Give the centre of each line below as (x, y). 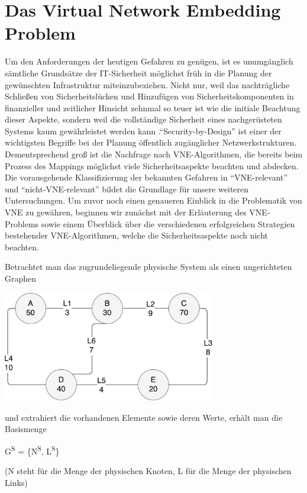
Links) (16, 482)
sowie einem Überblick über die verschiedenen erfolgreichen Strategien (168, 223)
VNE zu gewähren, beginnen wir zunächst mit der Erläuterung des (126, 212)
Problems (22, 223)
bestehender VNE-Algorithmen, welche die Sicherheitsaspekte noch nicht (137, 235)
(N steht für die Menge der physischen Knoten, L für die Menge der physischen (148, 471)
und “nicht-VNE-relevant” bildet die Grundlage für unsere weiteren (127, 188)
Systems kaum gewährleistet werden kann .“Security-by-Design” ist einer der (143, 130)
